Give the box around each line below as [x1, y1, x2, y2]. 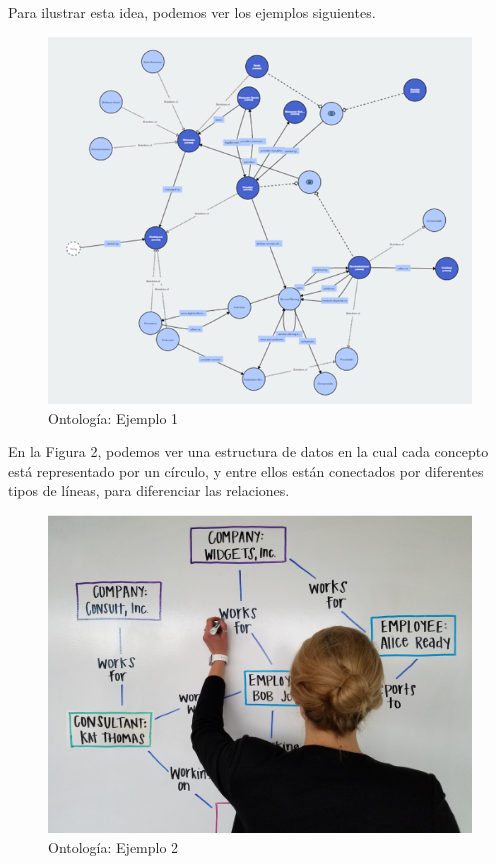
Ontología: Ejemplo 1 [48, 407, 179, 428]
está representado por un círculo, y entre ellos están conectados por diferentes [8, 460, 484, 481]
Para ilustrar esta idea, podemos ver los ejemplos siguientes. [8, 2, 376, 22]
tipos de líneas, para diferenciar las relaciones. [8, 480, 290, 501]
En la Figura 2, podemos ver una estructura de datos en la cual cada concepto [8, 441, 489, 462]
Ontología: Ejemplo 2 [48, 836, 179, 857]
